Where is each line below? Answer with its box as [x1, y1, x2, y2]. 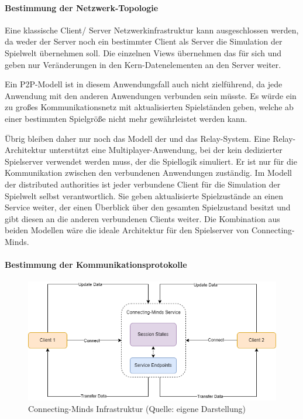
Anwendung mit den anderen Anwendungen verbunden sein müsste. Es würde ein [5, 89, 297, 101]
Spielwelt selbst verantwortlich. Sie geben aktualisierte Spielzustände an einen [5, 189, 284, 202]
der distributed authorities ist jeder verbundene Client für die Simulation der [5, 178, 281, 190]
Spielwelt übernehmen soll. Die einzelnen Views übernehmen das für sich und [5, 46, 282, 59]
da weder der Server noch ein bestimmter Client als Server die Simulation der [5, 35, 283, 47]
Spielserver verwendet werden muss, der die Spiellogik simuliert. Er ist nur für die [5, 155, 297, 167]
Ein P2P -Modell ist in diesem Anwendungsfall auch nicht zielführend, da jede [5, 78, 283, 90]
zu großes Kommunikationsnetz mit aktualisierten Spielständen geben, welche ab [5, 101, 294, 113]
